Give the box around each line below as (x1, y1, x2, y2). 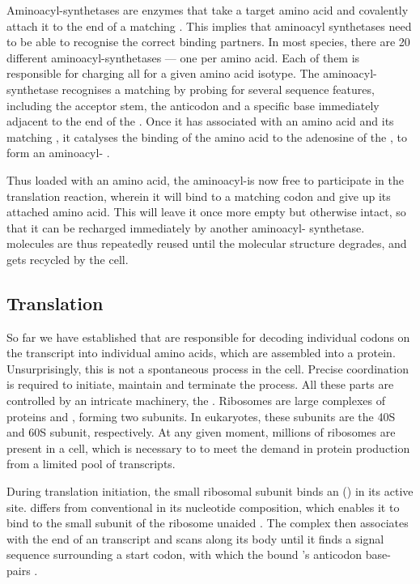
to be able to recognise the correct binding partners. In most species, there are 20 (6, 33, 410, 50)
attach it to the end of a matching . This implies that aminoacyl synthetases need (6, 17, 412, 34)
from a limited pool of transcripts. (6, 455, 176, 472)
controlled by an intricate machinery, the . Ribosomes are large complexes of (6, 392, 386, 409)
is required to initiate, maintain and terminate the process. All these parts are (6, 376, 394, 393)
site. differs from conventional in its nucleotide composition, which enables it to (6, 498, 400, 515)
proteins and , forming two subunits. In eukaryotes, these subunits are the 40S (6, 407, 396, 424)
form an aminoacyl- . (6, 144, 110, 161)
